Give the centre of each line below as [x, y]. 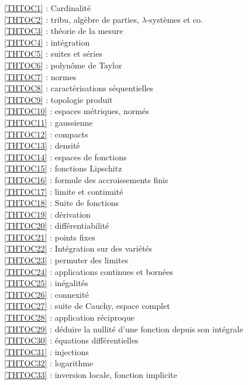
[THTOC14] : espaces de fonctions [66, 157]
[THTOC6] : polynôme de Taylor [63, 65]
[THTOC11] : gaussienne [49, 122]
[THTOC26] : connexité [46, 294]
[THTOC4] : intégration [47, 42]
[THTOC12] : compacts [46, 134]
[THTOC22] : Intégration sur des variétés [78, 248]
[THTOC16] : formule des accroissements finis [86, 179]
